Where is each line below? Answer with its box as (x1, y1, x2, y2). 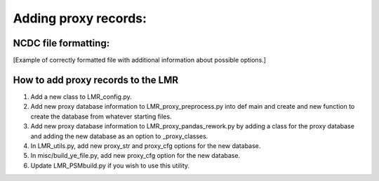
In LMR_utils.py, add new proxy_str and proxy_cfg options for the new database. (30, 141, 261, 150)
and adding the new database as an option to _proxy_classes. (30, 132, 208, 140)
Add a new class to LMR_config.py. (30, 92, 133, 101)
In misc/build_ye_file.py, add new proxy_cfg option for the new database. (30, 152, 241, 160)
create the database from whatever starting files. (30, 112, 172, 121)
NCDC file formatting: (13, 37, 110, 49)
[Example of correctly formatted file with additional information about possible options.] (13, 56, 267, 65)
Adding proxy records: (13, 11, 147, 26)
